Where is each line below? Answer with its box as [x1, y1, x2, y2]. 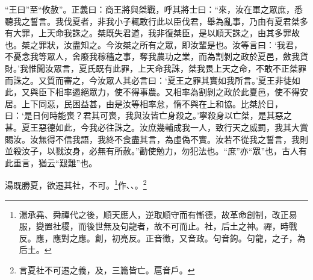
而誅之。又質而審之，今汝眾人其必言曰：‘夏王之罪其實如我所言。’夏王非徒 [5, 73, 292, 86]
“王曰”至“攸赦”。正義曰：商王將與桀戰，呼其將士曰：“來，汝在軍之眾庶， [5, 3, 295, 15]
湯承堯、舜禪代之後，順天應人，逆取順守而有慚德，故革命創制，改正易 [19, 208, 297, 220]
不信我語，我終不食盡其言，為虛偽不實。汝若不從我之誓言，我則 [55, 132, 308, 145]
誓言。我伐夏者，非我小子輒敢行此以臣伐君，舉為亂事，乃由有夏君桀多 [29, 14, 308, 27]
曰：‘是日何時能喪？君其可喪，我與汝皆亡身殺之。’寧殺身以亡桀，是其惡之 [5, 109, 292, 122]
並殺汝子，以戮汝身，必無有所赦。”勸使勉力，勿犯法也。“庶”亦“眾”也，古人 [5, 145, 299, 157]
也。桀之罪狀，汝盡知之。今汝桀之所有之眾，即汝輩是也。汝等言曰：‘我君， [5, 38, 302, 51]
